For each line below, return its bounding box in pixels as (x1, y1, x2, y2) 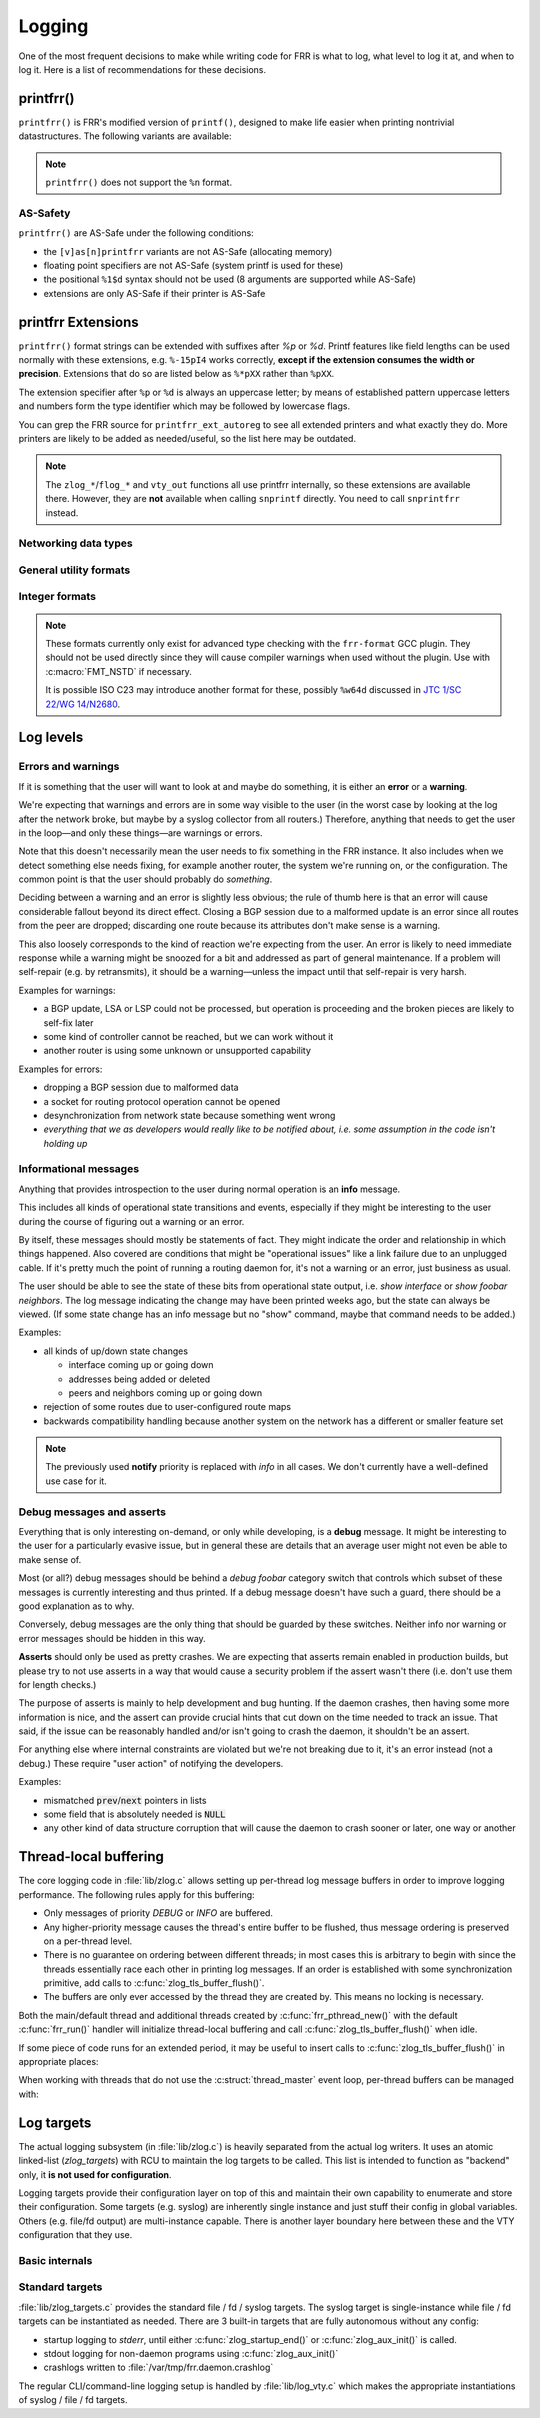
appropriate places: (18, 2056, 99, 2068)
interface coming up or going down (68, 1359, 214, 1371)
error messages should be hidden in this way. (18, 1632, 207, 1644)
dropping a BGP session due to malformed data (43, 1081, 239, 1094)
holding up (43, 1137, 88, 1149)
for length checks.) (18, 1678, 97, 1690)
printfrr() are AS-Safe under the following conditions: (18, 227, 254, 239)
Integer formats (18, 590, 97, 604)
